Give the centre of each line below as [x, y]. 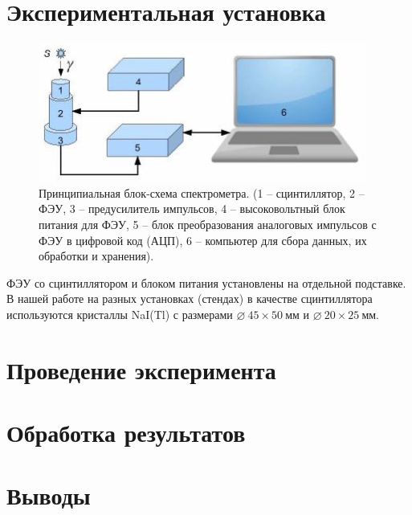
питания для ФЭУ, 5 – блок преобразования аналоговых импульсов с [208, 224]
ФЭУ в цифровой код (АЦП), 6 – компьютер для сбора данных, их [203, 240]
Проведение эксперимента [141, 369]
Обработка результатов [126, 433]
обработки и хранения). [96, 256]
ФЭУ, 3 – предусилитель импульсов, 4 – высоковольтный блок [192, 208]
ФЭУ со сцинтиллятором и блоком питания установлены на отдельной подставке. [206, 282]
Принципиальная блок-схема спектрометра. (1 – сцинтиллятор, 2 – [202, 192]
